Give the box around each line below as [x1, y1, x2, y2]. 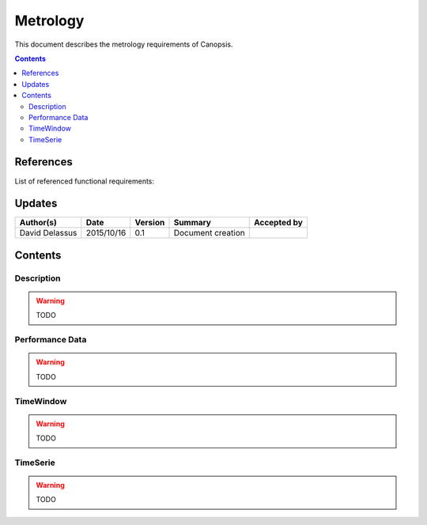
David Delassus [19, 228, 77, 239]
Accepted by [253, 217, 304, 229]
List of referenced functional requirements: [14, 176, 154, 186]
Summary [173, 217, 211, 229]
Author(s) [19, 217, 57, 229]
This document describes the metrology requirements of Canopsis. [14, 40, 233, 49]
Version [134, 217, 165, 229]
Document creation [173, 228, 245, 239]
